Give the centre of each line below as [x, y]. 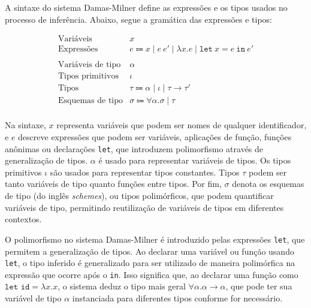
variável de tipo [33, 298]
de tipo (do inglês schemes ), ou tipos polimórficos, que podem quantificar [139, 196]
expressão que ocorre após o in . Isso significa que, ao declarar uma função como [152, 274]
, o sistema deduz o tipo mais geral [122, 286]
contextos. [23, 219]
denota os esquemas [268, 184]
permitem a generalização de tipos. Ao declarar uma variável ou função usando [150, 251]
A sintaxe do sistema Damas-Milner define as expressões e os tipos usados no [146, 7]
